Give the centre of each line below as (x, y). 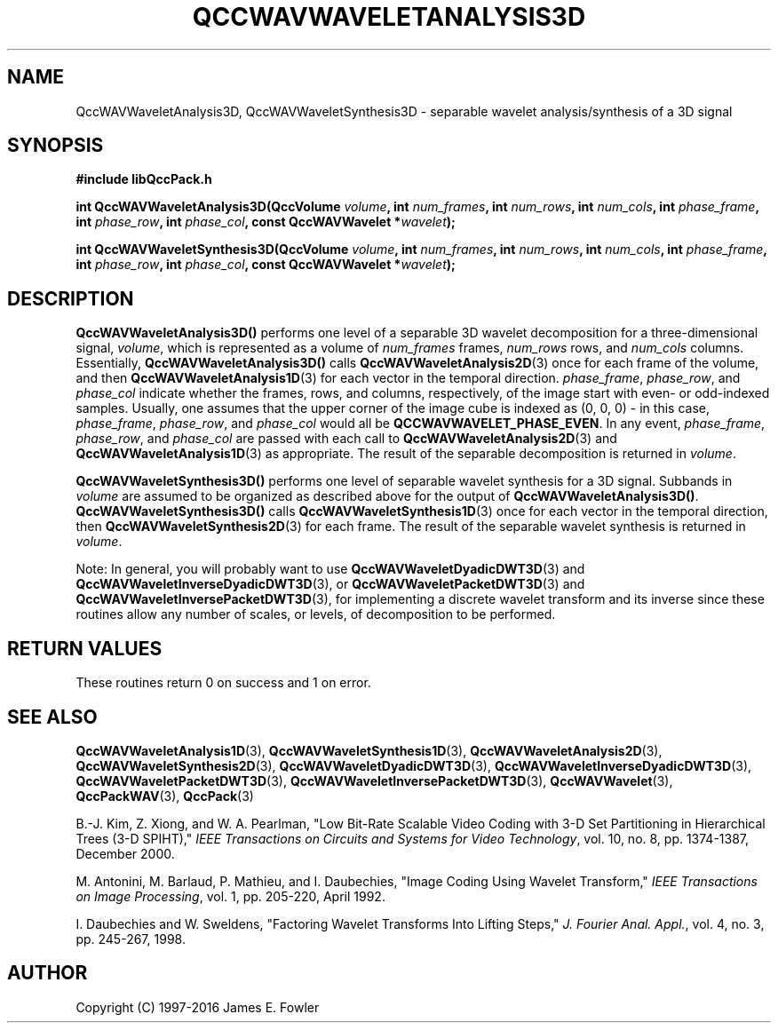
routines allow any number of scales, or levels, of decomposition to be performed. (316, 614)
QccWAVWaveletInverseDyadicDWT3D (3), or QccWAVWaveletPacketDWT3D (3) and (330, 584)
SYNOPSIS (56, 146)
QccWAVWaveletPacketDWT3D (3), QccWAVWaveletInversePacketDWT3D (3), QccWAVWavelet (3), (374, 780)
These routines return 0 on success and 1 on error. (223, 683)
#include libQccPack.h (144, 179)
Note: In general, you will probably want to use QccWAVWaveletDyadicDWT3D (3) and (330, 569)
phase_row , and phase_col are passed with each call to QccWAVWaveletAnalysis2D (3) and (346, 439)
